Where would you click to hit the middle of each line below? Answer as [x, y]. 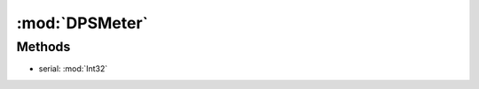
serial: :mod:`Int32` [73, 69]
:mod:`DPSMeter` [82, 23]
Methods [43, 47]
